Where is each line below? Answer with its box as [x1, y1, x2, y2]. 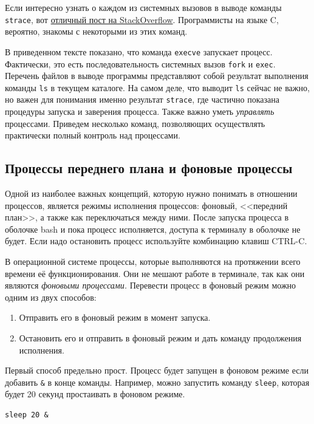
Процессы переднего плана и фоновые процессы [5, 159, 293, 177]
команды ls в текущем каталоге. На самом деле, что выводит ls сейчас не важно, [5, 81, 310, 94]
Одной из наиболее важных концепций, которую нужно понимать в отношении [5, 187, 298, 200]
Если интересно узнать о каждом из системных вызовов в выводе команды [5, 1, 282, 13]
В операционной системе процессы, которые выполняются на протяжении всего [5, 255, 301, 268]
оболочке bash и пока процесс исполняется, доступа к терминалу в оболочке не [5, 222, 301, 235]
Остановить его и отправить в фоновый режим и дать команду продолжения [19, 331, 302, 344]
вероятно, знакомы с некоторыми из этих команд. [5, 25, 188, 38]
